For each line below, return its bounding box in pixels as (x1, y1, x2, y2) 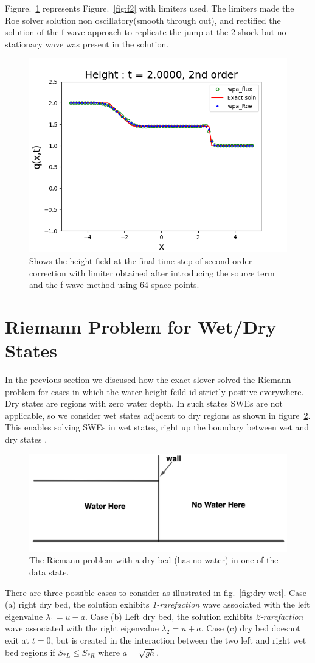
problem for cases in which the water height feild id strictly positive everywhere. (5, 385, 304, 398)
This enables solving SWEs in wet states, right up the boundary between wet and (5, 421, 310, 433)
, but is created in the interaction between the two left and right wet (50, 634, 306, 647)
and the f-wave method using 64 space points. (29, 278, 199, 291)
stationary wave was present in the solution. (5, 37, 169, 50)
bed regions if (5, 645, 55, 658)
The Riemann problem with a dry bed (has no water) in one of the (29, 553, 279, 566)
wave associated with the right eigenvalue (5, 622, 159, 634)
